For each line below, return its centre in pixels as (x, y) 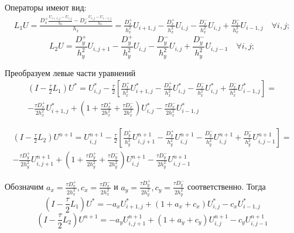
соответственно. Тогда (227, 186)
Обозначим (24, 186)
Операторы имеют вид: (46, 7)
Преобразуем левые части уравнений (70, 72)
